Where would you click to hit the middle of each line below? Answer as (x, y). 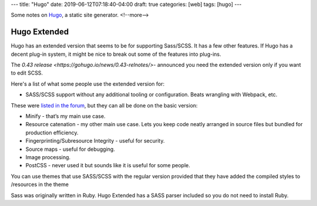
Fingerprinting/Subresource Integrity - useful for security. (95, 141)
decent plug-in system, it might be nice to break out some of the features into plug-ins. (116, 54)
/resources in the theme (40, 184)
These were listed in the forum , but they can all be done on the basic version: (104, 105)
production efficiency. (52, 133)
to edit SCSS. (27, 73)
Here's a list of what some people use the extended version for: (88, 84)
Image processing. (48, 157)
